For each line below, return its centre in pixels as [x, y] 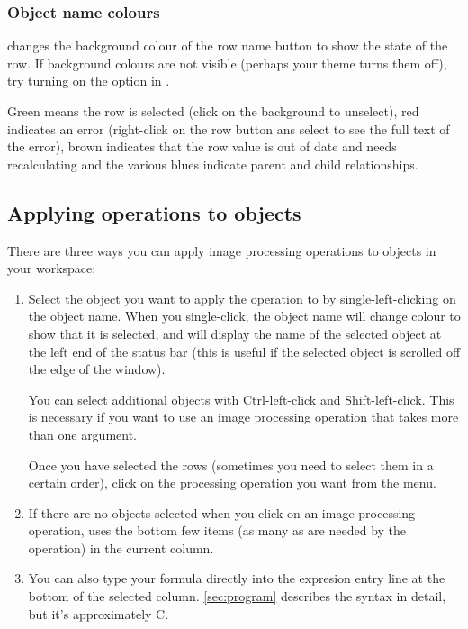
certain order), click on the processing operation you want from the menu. [232, 483]
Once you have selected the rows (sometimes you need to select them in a [231, 465]
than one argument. [83, 434]
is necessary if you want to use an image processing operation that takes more [243, 417]
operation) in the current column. [121, 547]
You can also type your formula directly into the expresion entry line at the [237, 578]
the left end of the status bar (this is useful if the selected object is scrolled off [244, 351]
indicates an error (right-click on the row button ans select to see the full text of [229, 128]
